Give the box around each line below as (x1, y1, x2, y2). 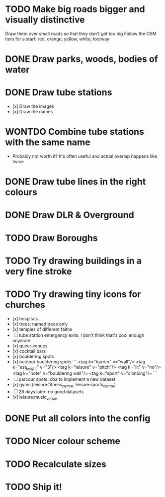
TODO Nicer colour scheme (5, 436, 121, 447)
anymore (12, 337, 31, 343)
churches (5, 299, 46, 310)
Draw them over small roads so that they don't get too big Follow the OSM (5, 30, 157, 36)
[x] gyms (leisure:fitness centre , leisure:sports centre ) (12, 382, 116, 389)
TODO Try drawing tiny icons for (5, 288, 141, 300)
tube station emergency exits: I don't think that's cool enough (18, 332, 145, 338)
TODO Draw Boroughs (5, 232, 98, 244)
